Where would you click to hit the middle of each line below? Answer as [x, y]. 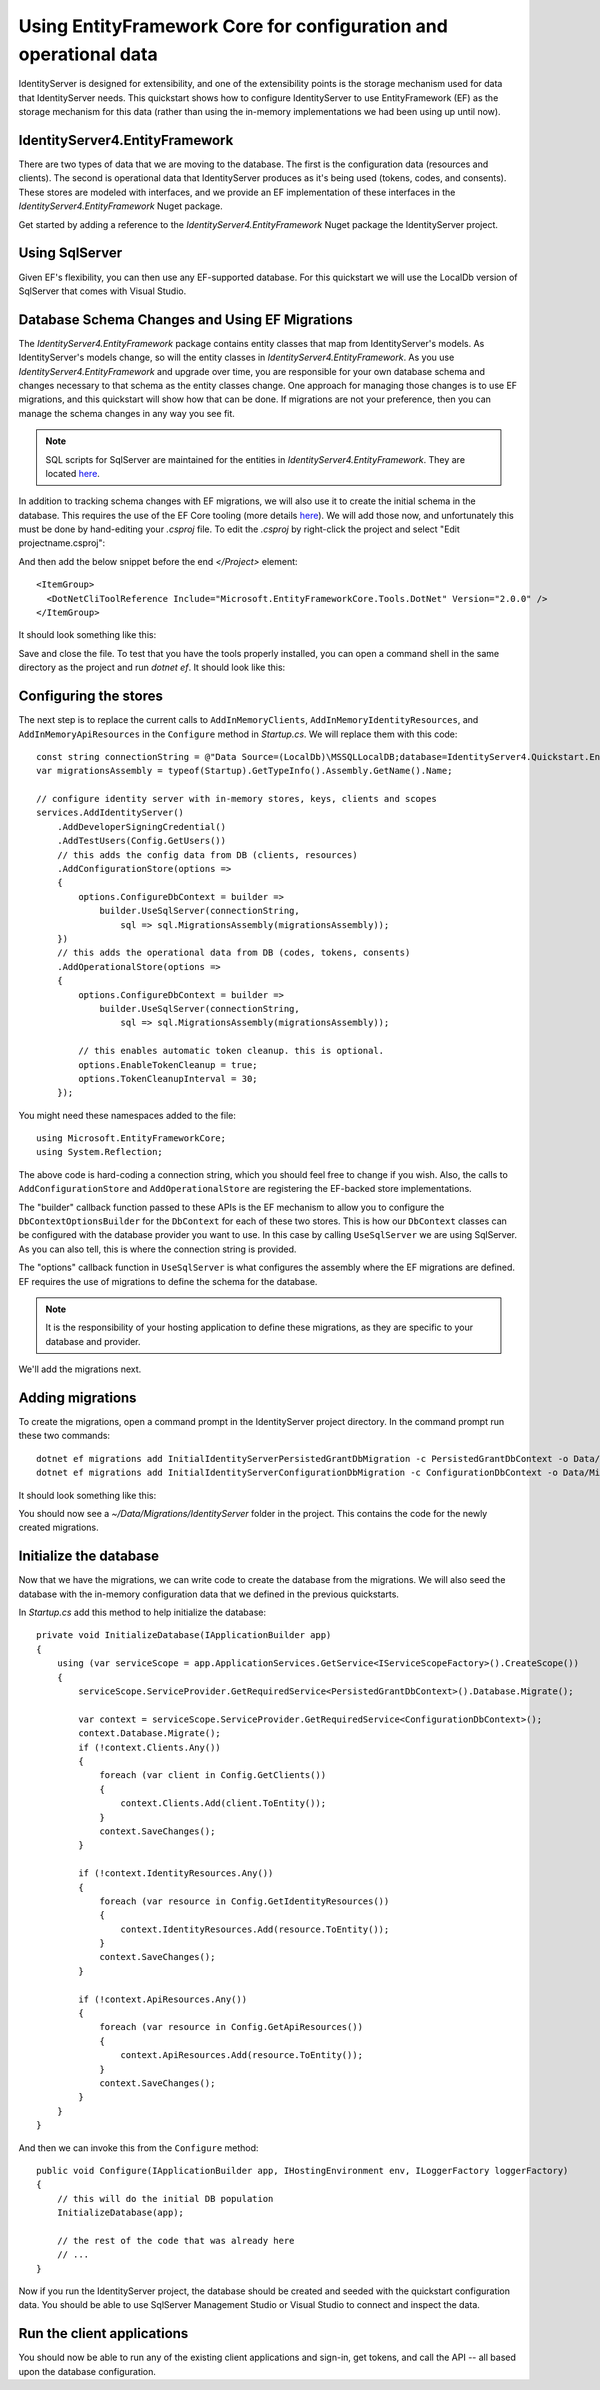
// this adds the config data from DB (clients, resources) [207, 854]
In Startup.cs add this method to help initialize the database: [142, 1612]
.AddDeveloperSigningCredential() [141, 826]
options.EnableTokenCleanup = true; [168, 1064]
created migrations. [58, 1527]
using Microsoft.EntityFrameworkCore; [131, 1138]
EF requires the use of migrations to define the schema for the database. [168, 1281]
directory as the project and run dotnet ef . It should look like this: [152, 667]
